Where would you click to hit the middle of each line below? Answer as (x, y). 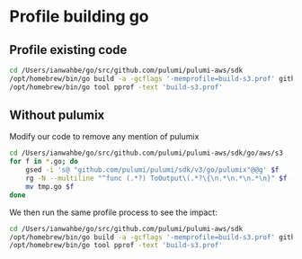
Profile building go (80, 17)
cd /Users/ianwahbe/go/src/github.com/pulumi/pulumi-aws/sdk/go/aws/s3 (146, 153)
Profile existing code (68, 50)
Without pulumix (57, 116)
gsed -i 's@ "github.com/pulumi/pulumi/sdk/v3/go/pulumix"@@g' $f (152, 170)
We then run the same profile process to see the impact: (113, 212)
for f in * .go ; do (44, 162)
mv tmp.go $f (50, 186)
